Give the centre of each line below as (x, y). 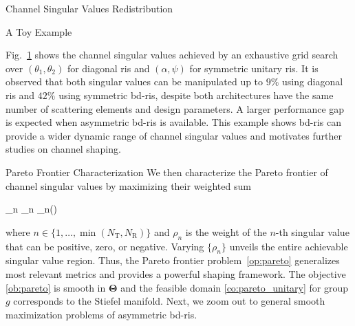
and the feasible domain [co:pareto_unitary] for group (235, 287)
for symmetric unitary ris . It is (254, 68)
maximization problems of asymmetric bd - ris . (101, 314)
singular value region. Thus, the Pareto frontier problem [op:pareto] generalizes (173, 260)
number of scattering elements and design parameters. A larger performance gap (175, 108)
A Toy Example (39, 31)
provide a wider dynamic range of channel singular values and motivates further (174, 135)
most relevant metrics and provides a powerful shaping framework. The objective (176, 273)
